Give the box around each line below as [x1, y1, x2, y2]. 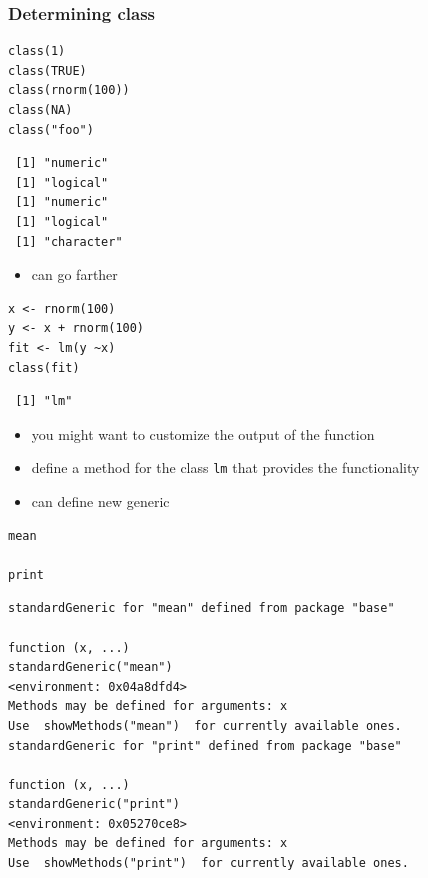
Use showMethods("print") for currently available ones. [8, 856, 409, 871]
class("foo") [8, 122, 94, 137]
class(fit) [8, 360, 80, 375]
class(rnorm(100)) [8, 83, 130, 98]
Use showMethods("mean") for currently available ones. [8, 718, 402, 733]
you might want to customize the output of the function [31, 423, 375, 444]
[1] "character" [15, 234, 123, 249]
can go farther [31, 264, 118, 285]
